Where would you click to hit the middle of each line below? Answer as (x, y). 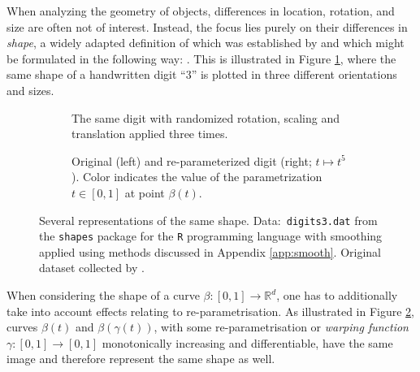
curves (22, 327)
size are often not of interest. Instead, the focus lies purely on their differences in (207, 26)
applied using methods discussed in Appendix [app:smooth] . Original (210, 251)
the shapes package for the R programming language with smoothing (211, 236)
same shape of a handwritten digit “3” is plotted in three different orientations (202, 74)
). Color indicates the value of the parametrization (197, 177)
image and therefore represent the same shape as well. (141, 359)
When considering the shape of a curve (103, 295)
